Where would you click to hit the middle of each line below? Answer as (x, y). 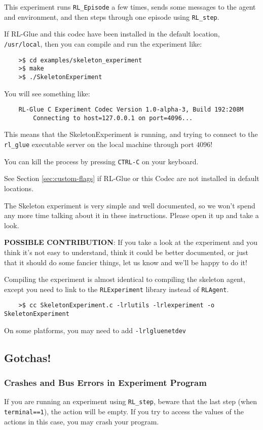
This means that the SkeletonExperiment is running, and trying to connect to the (131, 134)
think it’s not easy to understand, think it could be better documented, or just (126, 252)
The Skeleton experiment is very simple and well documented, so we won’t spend (130, 205)
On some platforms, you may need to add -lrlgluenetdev (95, 330)
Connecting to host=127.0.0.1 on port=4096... (113, 118)
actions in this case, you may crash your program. (82, 421)
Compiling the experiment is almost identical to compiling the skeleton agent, (125, 279)
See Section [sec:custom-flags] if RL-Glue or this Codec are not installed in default (132, 178)
